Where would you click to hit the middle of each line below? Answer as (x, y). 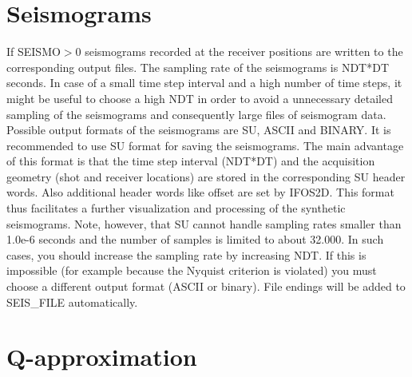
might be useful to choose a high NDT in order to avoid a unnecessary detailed (200, 98)
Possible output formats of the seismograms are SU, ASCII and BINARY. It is (199, 130)
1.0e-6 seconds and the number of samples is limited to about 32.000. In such (195, 239)
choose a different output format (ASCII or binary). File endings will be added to (206, 286)
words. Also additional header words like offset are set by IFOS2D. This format (200, 192)
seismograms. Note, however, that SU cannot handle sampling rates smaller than (204, 223)
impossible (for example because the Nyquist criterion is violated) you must (192, 270)
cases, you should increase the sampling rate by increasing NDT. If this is (186, 254)
